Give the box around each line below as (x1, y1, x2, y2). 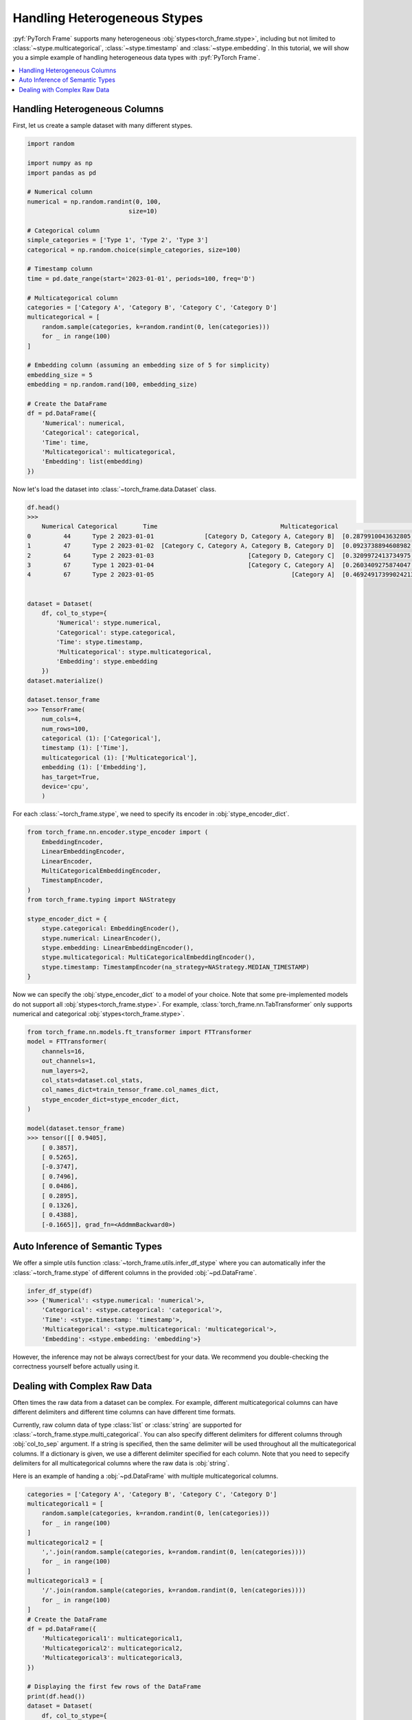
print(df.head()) (27, 1692, 86, 1700)
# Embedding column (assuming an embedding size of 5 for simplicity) (27, 361, 271, 369)
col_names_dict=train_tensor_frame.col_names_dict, (41, 1086, 220, 1094)
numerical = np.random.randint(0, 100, (27, 197, 161, 206)
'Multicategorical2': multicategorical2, (41, 1644, 183, 1652)
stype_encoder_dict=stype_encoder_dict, (41, 1095, 180, 1104)
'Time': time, (41, 438, 89, 447)
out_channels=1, (41, 1057, 96, 1065)
